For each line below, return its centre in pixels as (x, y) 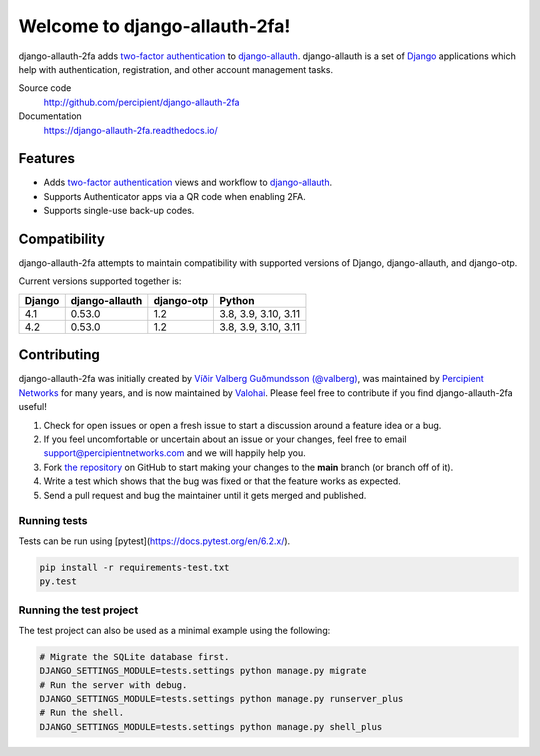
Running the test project (78, 610)
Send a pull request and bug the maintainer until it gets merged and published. (205, 495)
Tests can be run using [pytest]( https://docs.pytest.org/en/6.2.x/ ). (154, 541)
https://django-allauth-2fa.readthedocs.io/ (131, 130)
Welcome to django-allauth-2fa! (154, 26)
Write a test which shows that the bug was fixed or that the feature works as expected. (222, 481)
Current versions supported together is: (100, 281)
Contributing (59, 355)
